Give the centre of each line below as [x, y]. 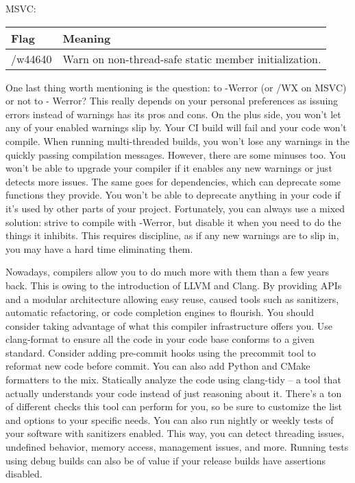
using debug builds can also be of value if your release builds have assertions [166, 460]
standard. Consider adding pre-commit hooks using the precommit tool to [161, 352]
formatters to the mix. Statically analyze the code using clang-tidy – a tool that [173, 380]
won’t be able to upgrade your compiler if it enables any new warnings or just [169, 168]
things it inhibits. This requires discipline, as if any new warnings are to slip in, [172, 235]
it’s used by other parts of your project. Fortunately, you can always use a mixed [175, 208]
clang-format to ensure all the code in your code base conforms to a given [160, 339]
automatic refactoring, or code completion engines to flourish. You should [160, 312]
